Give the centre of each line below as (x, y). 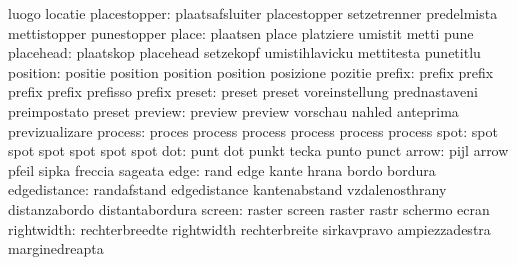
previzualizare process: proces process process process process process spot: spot (253, 130)
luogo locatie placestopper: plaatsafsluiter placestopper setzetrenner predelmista (253, 13)
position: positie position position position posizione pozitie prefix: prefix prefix (251, 71)
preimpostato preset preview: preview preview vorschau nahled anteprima (233, 110)
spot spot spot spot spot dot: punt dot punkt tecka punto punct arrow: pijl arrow (258, 150)
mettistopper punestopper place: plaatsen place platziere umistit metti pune (241, 32)
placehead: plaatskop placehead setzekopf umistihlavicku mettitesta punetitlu (244, 52)
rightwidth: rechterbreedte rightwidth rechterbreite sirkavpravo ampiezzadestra (249, 228)
